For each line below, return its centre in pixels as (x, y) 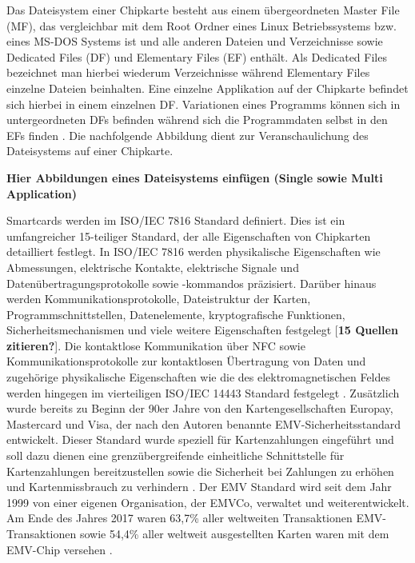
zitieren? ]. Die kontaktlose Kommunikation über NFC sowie (156, 345)
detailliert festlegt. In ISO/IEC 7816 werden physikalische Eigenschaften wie (194, 252)
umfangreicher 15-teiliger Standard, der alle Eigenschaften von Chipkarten (189, 236)
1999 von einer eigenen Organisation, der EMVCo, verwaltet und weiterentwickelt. (208, 502)
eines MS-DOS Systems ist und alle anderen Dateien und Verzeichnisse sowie (195, 41)
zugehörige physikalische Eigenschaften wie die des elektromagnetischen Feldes (199, 377)
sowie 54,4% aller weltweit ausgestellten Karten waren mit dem (234, 533)
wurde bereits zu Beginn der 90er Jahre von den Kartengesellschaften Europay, (200, 408)
